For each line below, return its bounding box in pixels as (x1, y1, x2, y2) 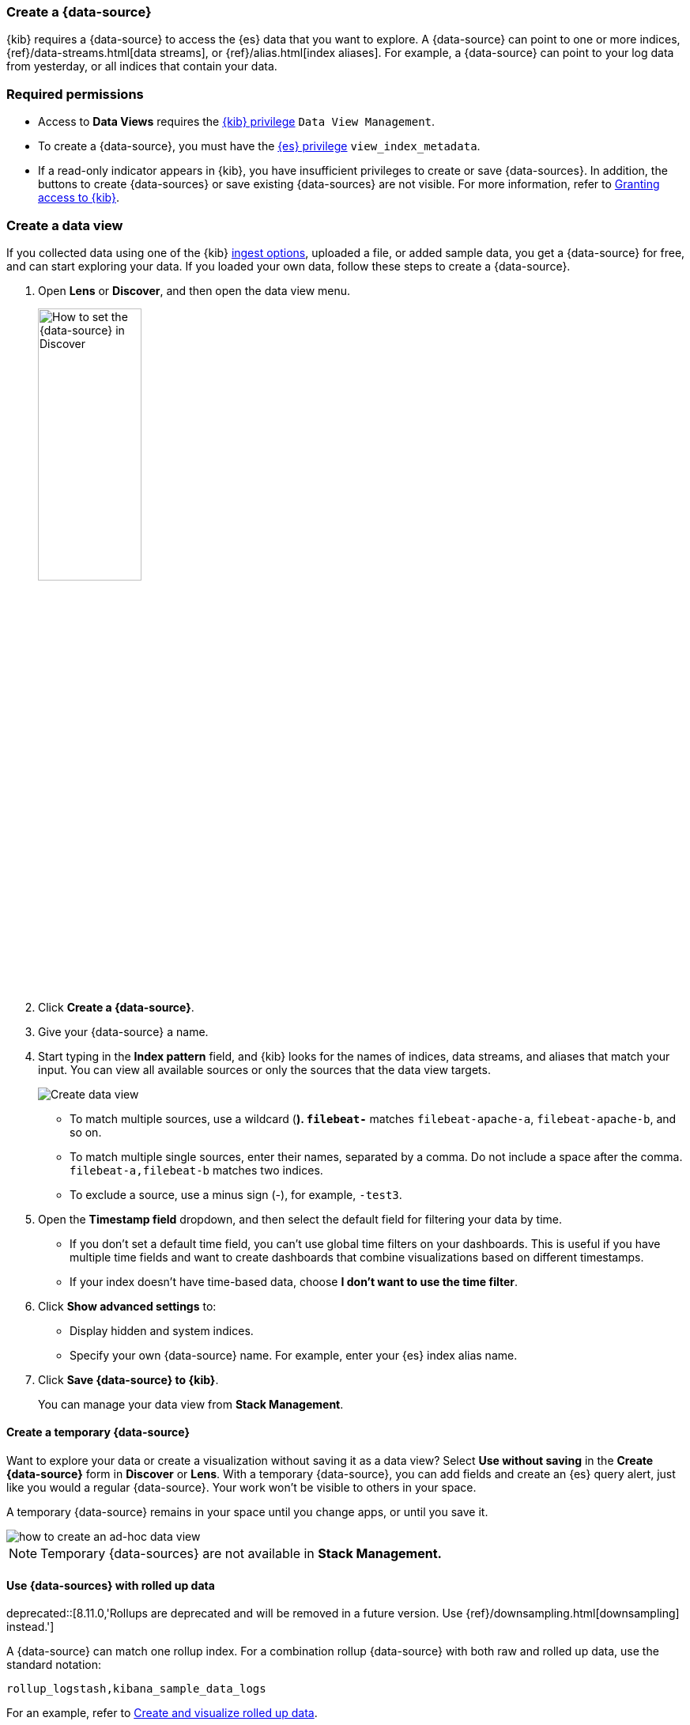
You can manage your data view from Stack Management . (38, 1397, 344, 1411)
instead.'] (6, 1620, 55, 1634)
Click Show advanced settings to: (38, 1299, 217, 1313)
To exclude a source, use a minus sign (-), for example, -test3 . (70, 1187, 402, 1201)
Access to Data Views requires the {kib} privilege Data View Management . (38, 115, 435, 129)
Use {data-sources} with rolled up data (6, 1578, 215, 1592)
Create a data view (6, 217, 123, 233)
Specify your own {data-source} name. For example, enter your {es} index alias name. (70, 1348, 518, 1362)
